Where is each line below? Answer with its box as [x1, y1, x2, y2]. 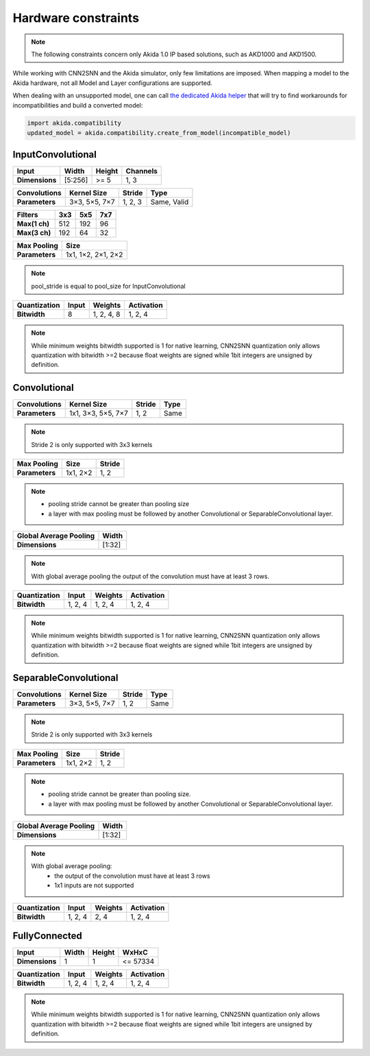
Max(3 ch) [16, 228, 51, 238]
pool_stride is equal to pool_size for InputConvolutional [31, 282, 186, 290]
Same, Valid [150, 197, 189, 207]
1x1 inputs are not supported [54, 881, 134, 889]
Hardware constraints [12, 10, 140, 25]
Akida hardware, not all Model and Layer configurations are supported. [12, 79, 212, 87]
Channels [125, 167, 158, 176]
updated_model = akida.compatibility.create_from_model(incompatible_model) [27, 129, 291, 136]
